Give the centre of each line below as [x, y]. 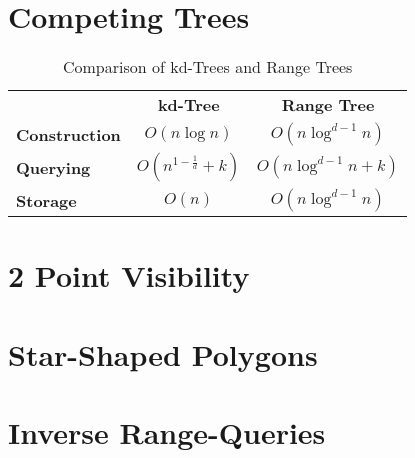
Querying [53, 167]
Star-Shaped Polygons [163, 353]
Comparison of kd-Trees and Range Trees [207, 67]
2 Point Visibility [129, 275]
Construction [68, 134]
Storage [46, 200]
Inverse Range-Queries [167, 432]
